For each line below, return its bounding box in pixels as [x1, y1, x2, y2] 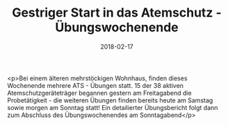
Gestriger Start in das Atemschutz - [11, 5, 222, 21]
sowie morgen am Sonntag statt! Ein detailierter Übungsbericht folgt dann [7, 103, 218, 111]
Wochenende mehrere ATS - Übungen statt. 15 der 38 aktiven [7, 81, 184, 89]
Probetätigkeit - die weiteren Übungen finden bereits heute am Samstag [7, 96, 213, 105]
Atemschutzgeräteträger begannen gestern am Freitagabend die [7, 89, 193, 97]
